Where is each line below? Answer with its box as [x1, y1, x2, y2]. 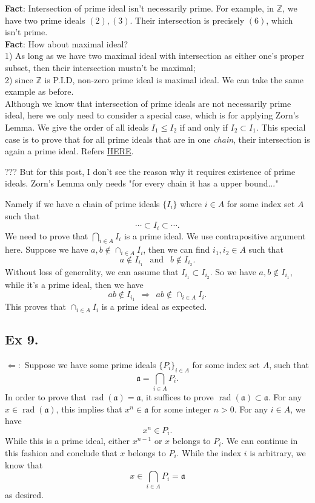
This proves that [5, 300, 66, 313]
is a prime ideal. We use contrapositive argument [124, 229, 306, 242]
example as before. [5, 85, 74, 98]
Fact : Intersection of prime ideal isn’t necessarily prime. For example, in [5, 2, 274, 14]
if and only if [179, 120, 228, 133]
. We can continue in [221, 434, 298, 447]
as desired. [5, 488, 44, 501]
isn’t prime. [5, 26, 48, 38]
